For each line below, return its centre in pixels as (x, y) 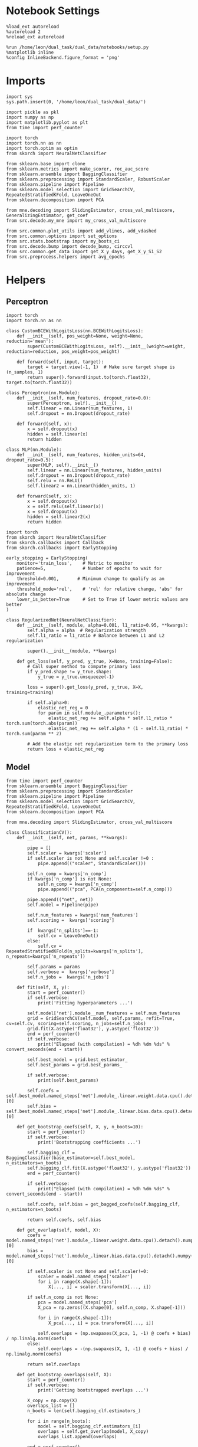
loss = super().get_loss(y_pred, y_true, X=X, (85, 687)
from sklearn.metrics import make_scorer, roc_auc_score (77, 169)
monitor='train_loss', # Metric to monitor (75, 563)
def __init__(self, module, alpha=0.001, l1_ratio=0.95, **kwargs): (103, 625)
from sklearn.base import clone (46, 163)
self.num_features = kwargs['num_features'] (83, 915)
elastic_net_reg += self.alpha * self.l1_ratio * (110, 718)
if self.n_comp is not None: (63, 1297)
